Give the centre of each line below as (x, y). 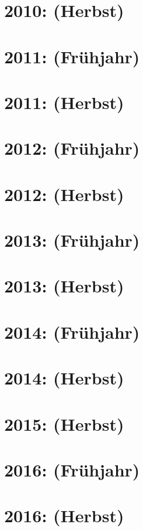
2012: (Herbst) (64, 194)
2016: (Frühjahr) (72, 469)
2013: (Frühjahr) (72, 240)
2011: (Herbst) (64, 102)
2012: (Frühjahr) (72, 148)
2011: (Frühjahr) (72, 56)
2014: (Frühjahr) (72, 331)
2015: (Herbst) (64, 423)
